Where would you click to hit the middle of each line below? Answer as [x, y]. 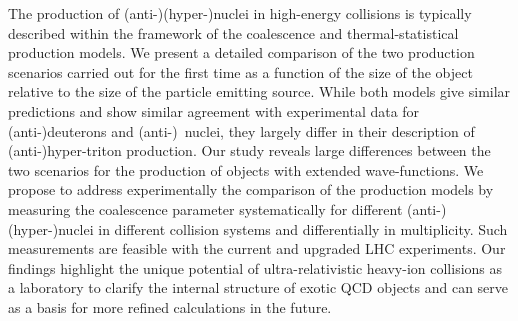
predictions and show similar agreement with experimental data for [214, 110]
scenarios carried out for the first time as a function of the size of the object [240, 71]
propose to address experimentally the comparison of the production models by [251, 189]
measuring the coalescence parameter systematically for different [205, 208]
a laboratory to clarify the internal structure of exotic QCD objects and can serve [258, 287]
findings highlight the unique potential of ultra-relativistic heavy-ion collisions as [255, 267]
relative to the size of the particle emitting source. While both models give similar [259, 91]
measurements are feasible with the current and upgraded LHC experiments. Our [257, 248]
